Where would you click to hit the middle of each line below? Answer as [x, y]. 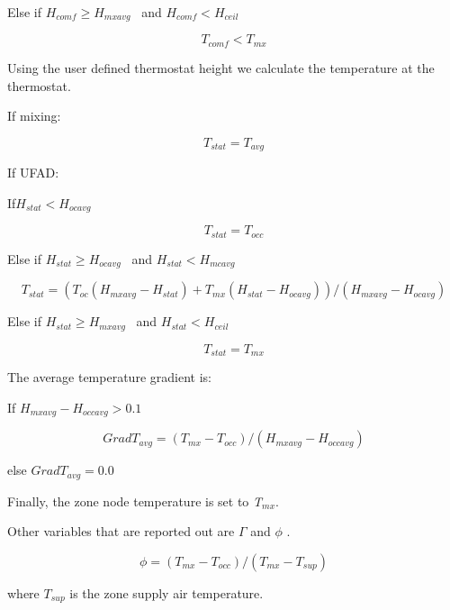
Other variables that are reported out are [121, 531]
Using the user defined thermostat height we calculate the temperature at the [221, 67]
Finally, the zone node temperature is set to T [135, 501]
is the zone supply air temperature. [166, 592]
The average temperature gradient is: [109, 377]
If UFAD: [33, 173]
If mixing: [34, 116]
